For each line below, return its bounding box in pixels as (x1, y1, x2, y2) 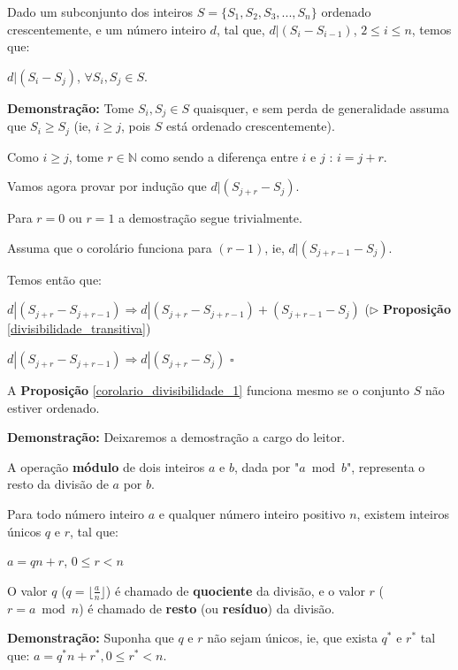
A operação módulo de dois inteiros (7, 457, 205, 476)
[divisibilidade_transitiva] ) (7, 319, 151, 338)
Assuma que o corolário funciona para (7, 238, 212, 256)
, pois (120, 117, 151, 135)
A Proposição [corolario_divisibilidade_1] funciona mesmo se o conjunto (7, 381, 409, 400)
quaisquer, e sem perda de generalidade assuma (193, 98, 449, 117)
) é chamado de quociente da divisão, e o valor (105, 581, 365, 599)
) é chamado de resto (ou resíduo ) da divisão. (79, 598, 335, 617)
